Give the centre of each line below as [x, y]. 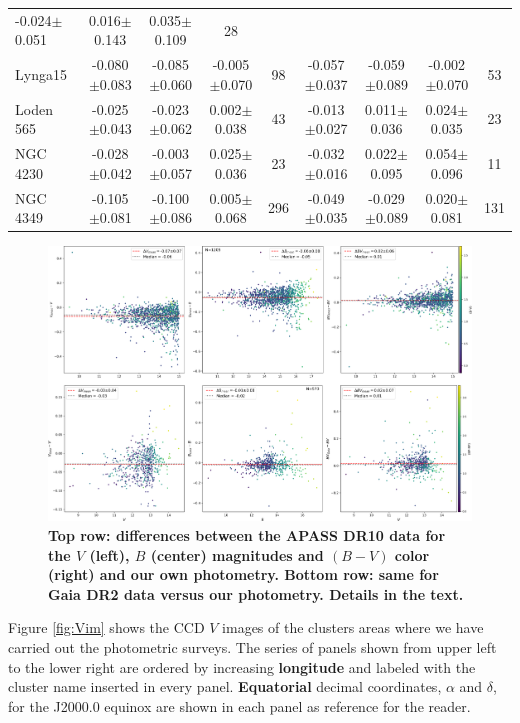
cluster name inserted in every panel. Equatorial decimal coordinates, [225, 686]
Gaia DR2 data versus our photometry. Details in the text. [256, 593]
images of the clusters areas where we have [353, 627]
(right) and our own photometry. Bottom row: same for [243, 574]
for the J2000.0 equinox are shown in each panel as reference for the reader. [239, 705]
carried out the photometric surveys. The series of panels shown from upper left [252, 646]
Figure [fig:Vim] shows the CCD [106, 627]
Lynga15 [41, 73]
